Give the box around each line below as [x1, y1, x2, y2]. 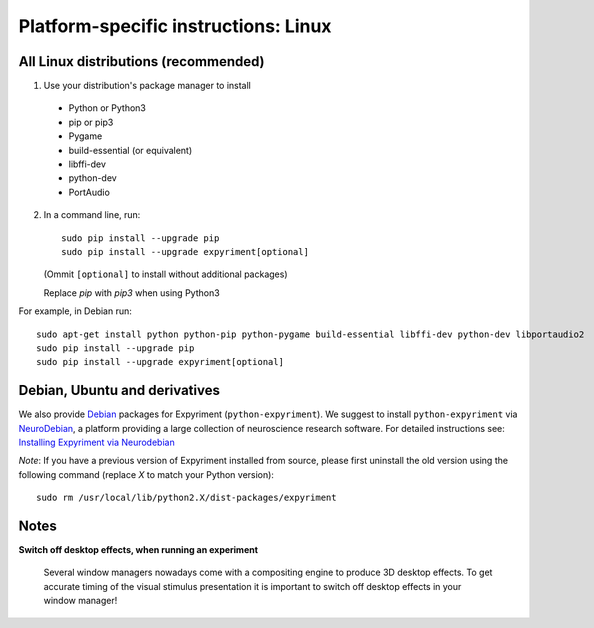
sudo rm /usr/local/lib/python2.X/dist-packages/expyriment [36, 492, 337, 504]
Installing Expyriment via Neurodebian [18, 436, 175, 448]
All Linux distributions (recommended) [18, 53, 265, 70]
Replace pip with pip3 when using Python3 [43, 286, 220, 299]
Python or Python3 [68, 102, 147, 114]
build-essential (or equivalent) [68, 144, 193, 156]
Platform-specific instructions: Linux [18, 15, 332, 37]
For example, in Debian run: [18, 305, 132, 317]
